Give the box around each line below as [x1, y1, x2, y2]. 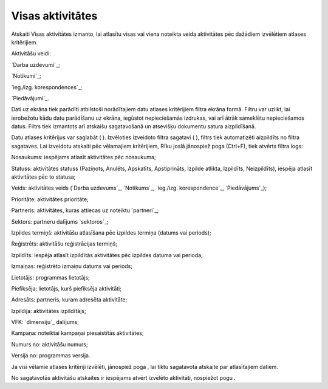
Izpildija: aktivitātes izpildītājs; [11, 307, 86, 314]
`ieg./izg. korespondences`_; [11, 83, 83, 91]
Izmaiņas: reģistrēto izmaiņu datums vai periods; [11, 263, 133, 270]
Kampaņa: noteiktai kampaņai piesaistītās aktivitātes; [11, 329, 144, 337]
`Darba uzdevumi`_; [11, 61, 60, 68]
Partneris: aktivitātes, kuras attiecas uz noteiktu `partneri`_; [11, 207, 159, 214]
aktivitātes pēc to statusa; [11, 173, 76, 181]
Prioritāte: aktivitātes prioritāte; [11, 195, 89, 203]
